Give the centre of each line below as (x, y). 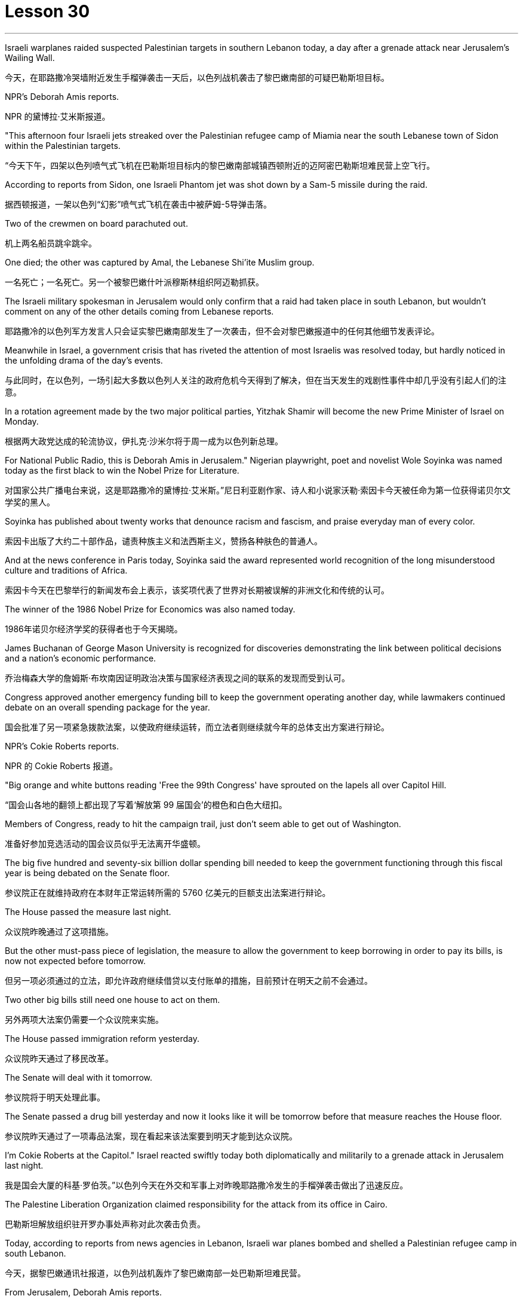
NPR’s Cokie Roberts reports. (62, 746)
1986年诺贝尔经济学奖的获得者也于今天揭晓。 (94, 629)
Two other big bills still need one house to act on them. (113, 999)
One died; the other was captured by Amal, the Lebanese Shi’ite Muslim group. (160, 262)
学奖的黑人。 (30, 502)
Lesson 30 (47, 11)
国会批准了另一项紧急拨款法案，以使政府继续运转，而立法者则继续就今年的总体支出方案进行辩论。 (197, 727)
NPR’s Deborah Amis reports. (62, 96)
